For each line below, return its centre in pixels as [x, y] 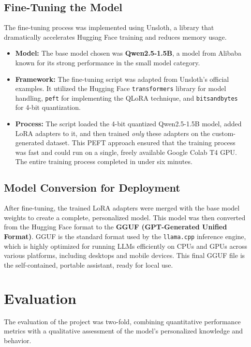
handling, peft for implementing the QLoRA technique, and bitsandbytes [126, 98]
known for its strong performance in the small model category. [108, 62]
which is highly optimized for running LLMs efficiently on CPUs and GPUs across [126, 246]
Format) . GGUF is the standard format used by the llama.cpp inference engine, [125, 236]
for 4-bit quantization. [48, 107]
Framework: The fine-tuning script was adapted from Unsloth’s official [122, 79]
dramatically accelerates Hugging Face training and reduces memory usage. [115, 37]
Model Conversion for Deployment [92, 188]
